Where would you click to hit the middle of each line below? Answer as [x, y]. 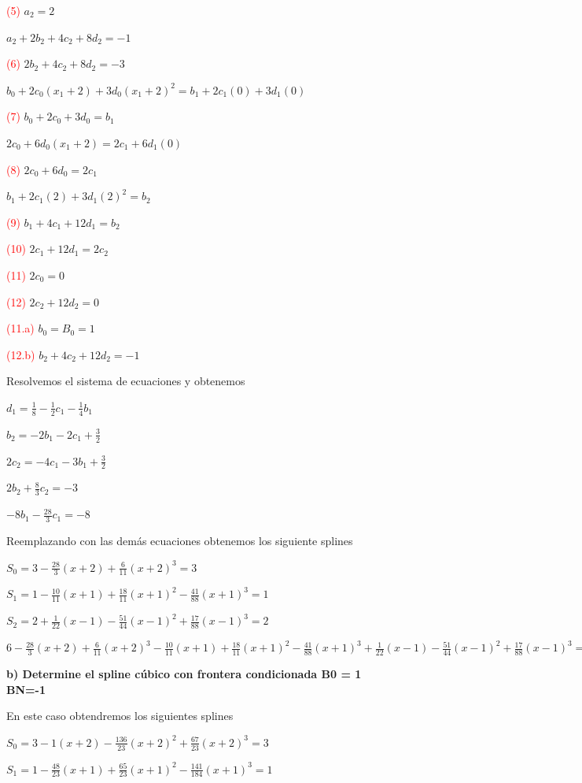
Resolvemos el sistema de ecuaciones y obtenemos [126, 381]
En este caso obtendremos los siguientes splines [120, 716]
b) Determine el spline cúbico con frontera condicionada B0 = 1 [184, 673]
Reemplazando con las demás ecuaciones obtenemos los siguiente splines [180, 541]
